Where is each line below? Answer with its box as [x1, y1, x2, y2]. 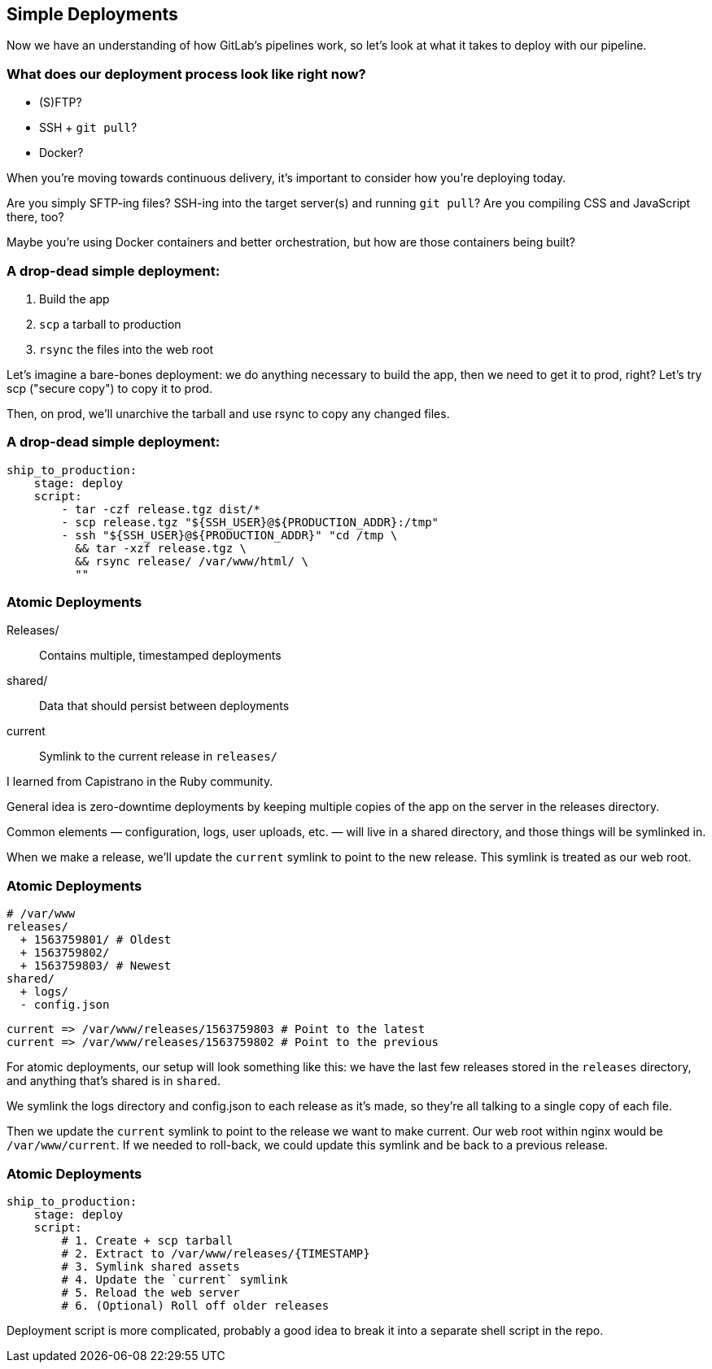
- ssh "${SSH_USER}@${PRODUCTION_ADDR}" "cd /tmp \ [61, 528, 398, 542]
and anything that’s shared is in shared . [7, 1074, 221, 1088]
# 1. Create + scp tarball [61, 1233, 234, 1247]
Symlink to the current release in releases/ [39, 749, 277, 764]
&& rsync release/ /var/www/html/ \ [75, 554, 308, 568]
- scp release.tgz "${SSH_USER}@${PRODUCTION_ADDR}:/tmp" [61, 515, 439, 529]
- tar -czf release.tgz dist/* [61, 502, 260, 516]
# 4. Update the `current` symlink [61, 1272, 288, 1286]
